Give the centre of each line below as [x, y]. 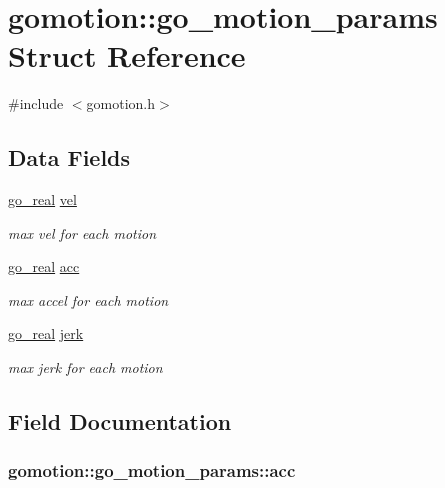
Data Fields [69, 157]
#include [36, 103]
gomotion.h [121, 103]
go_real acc [44, 266]
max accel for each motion [88, 299]
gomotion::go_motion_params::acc [152, 470]
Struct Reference [127, 55]
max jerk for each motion [85, 367]
